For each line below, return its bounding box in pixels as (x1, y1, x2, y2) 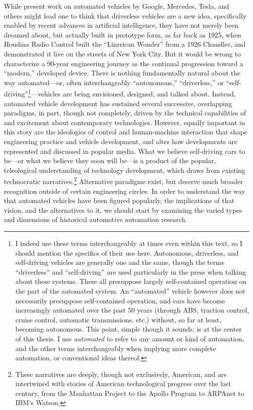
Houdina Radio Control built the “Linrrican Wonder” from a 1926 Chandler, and (4, 39, 246, 49)
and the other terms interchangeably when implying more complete (15, 343, 216, 353)
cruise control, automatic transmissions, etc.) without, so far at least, (15, 314, 221, 324)
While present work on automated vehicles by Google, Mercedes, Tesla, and (4, 1, 229, 11)
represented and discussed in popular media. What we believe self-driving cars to (4, 146, 245, 156)
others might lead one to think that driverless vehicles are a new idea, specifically (4, 10, 247, 20)
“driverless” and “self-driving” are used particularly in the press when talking (15, 266, 246, 277)
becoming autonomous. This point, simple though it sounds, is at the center (15, 324, 242, 334)
